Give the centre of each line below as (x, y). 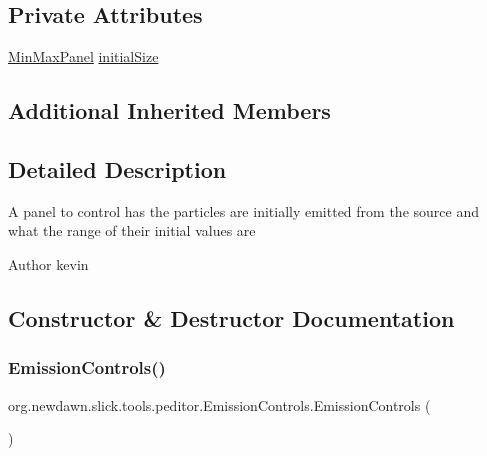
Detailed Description (117, 168)
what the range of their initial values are (132, 230)
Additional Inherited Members (169, 110)
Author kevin (48, 263)
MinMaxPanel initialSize (83, 56)
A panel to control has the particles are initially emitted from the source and (243, 210)
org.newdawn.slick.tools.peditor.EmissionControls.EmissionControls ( (219, 404)
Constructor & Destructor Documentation (231, 317)
